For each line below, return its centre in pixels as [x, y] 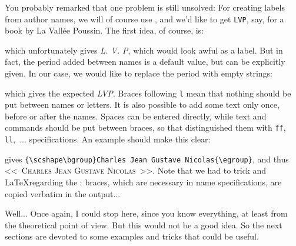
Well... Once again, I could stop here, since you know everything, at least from [146, 213]
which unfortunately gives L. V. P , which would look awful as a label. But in [144, 50]
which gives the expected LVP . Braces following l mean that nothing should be [148, 93]
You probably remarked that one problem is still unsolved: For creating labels [145, 7]
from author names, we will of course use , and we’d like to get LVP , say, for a [144, 19]
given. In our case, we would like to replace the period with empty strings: [139, 73]
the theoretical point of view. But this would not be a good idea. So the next [144, 225]
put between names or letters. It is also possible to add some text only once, [142, 104]
